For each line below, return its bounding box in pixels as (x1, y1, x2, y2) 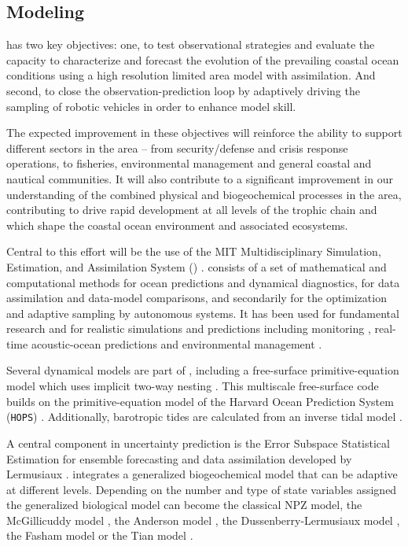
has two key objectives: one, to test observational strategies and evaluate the (6, 36, 375, 53)
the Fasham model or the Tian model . (6, 527, 193, 544)
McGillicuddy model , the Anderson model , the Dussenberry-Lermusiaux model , (6, 511, 400, 528)
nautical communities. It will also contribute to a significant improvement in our (6, 170, 393, 186)
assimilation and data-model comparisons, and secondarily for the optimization (6, 290, 387, 306)
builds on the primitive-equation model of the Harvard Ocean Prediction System (6, 393, 394, 409)
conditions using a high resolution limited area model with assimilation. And (6, 67, 376, 83)
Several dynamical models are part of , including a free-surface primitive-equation (6, 362, 399, 378)
